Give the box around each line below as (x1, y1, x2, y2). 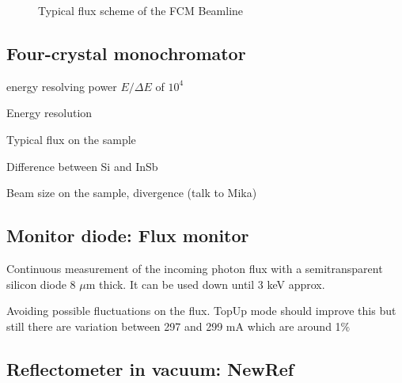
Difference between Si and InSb (6, 157, 158, 174)
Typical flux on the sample (6, 131, 136, 147)
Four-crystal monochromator (6, 40, 246, 65)
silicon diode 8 (6, 275, 76, 292)
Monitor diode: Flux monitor (6, 223, 249, 248)
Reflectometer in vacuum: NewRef (6, 356, 294, 381)
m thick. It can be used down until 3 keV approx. (85, 275, 325, 292)
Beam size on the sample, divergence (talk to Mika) (6, 184, 257, 201)
